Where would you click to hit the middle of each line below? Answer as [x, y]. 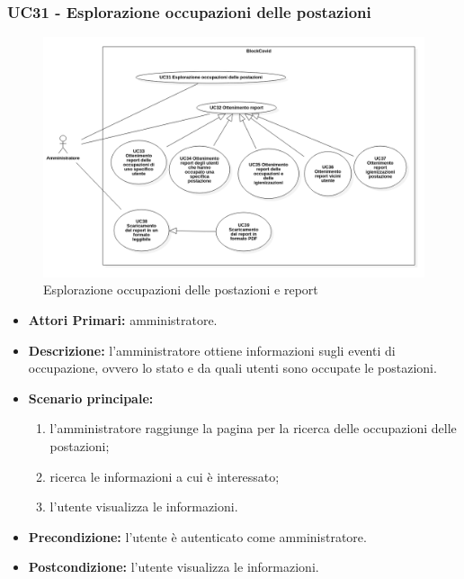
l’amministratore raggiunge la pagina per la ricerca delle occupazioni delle [253, 428]
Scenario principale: [91, 398]
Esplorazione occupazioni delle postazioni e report [181, 289]
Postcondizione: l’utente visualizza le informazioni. [174, 567]
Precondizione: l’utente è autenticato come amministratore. [197, 536]
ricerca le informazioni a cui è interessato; [165, 476]
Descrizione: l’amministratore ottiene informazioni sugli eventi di [212, 350]
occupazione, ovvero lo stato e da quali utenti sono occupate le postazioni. [232, 368]
